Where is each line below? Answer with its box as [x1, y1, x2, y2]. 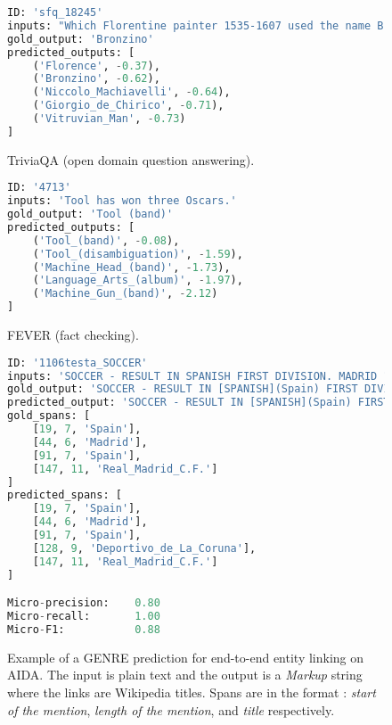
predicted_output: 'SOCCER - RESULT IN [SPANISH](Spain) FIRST [7, 396, 390, 409]
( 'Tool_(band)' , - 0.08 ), [32, 234, 180, 247]
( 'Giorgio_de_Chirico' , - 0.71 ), [32, 99, 225, 112]
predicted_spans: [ [7, 489, 122, 502]
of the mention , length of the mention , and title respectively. [7, 700, 335, 719]
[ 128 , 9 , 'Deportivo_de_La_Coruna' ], [32, 541, 257, 555]
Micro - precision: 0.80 [7, 597, 160, 610]
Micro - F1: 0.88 [7, 622, 160, 636]
